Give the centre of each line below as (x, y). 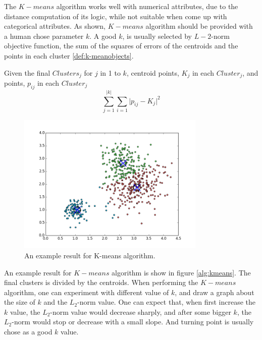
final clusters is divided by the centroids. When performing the (101, 282)
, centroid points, (153, 72)
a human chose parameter (44, 36)
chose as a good (28, 332)
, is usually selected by (157, 36)
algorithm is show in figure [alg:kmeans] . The (181, 272)
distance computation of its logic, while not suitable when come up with (116, 16)
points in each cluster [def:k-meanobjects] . (69, 55)
